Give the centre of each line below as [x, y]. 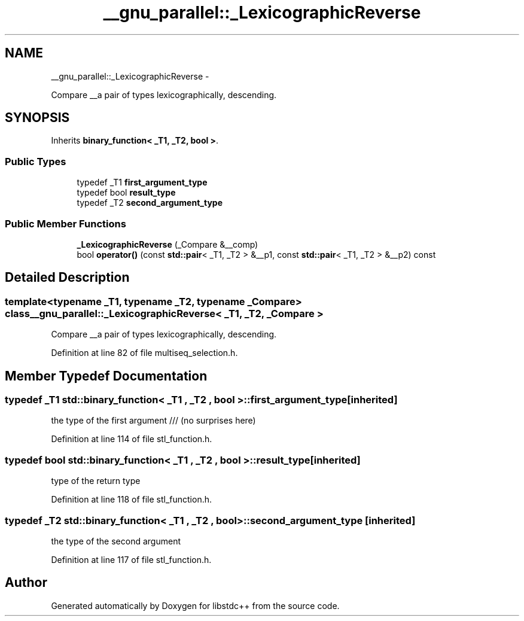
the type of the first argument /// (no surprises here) [153, 421]
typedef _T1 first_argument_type [142, 182]
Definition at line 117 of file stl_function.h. [131, 559]
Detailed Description [67, 278]
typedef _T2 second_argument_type [150, 203]
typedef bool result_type [126, 193]
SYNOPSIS [37, 118]
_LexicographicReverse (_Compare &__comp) [167, 244]
